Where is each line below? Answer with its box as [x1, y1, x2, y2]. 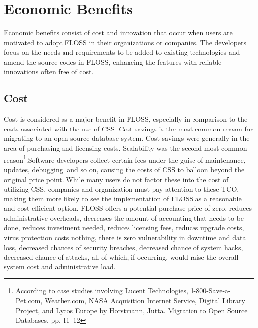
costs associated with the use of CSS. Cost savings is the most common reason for [4, 123, 253, 133]
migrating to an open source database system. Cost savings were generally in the [4, 133, 250, 143]
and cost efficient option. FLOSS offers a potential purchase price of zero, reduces [4, 203, 252, 213]
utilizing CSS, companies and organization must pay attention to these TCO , [4, 184, 239, 194]
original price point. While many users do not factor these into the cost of [4, 174, 229, 184]
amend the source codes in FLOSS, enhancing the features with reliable [4, 56, 222, 66]
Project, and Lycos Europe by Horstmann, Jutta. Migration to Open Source [15, 305, 248, 315]
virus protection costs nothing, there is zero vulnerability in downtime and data [4, 232, 246, 243]
